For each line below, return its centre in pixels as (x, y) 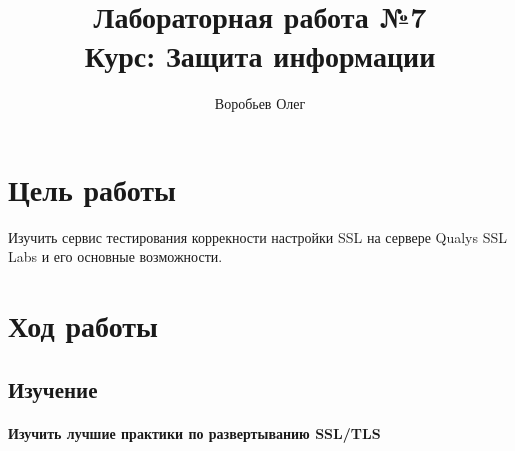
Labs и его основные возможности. (115, 256)
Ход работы (83, 325)
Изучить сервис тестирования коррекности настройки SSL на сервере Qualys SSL (257, 236)
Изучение (53, 388)
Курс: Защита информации (260, 55)
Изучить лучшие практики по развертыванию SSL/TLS (194, 432)
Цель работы (92, 188)
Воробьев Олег (260, 103)
